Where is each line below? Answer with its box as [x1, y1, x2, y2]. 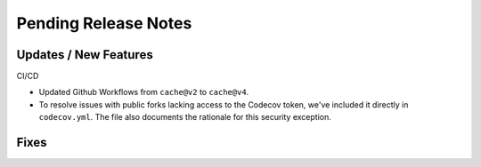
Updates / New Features [16, 47, 153, 62]
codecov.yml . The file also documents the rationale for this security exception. [38, 112, 331, 123]
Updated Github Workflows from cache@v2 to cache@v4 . [38, 87, 249, 98]
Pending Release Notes [16, 13, 192, 33]
